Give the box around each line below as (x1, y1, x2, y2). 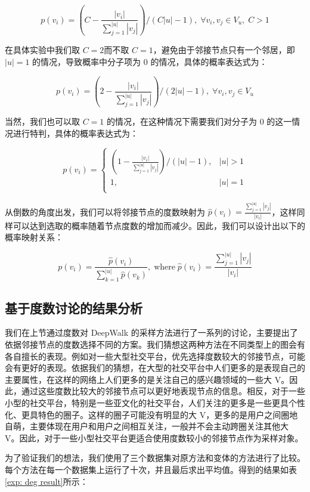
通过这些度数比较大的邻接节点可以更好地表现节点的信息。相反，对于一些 (21, 385, 305, 397)
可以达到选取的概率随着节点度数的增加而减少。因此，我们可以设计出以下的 (13, 219, 305, 231)
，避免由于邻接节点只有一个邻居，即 (153, 44, 295, 56)
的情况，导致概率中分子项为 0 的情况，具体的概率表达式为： (32, 55, 268, 67)
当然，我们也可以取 (5, 115, 80, 127)
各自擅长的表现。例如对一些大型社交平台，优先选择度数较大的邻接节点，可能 (5, 349, 305, 362)
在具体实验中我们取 (5, 44, 80, 56)
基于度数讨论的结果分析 (5, 298, 142, 317)
